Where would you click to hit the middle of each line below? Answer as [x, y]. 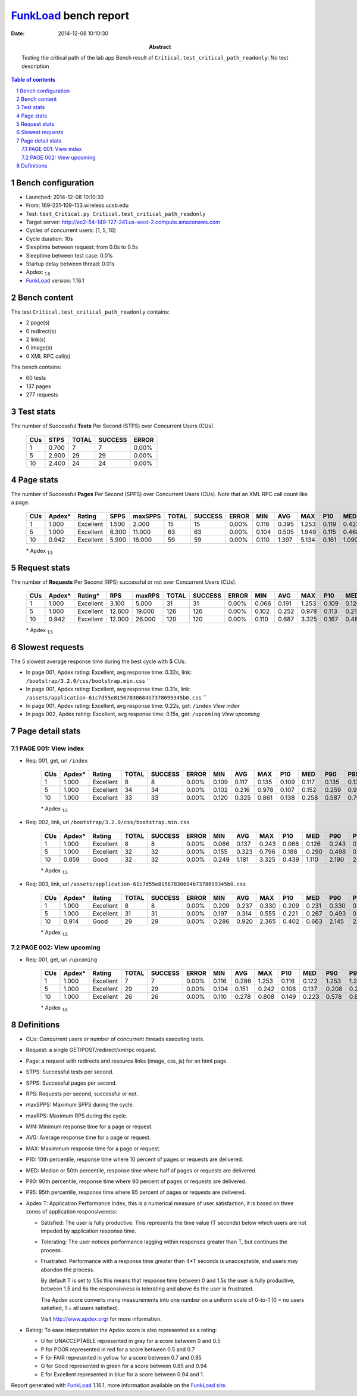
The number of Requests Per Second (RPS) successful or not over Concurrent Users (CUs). [124, 582]
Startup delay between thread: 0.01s [70, 264]
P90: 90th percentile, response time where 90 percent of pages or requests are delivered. [136, 1181]
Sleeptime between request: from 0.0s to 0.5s [82, 247]
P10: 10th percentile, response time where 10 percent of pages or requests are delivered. [134, 1159]
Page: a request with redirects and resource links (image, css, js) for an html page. [127, 1061]
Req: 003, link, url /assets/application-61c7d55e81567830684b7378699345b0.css [136, 884]
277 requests [42, 395]
